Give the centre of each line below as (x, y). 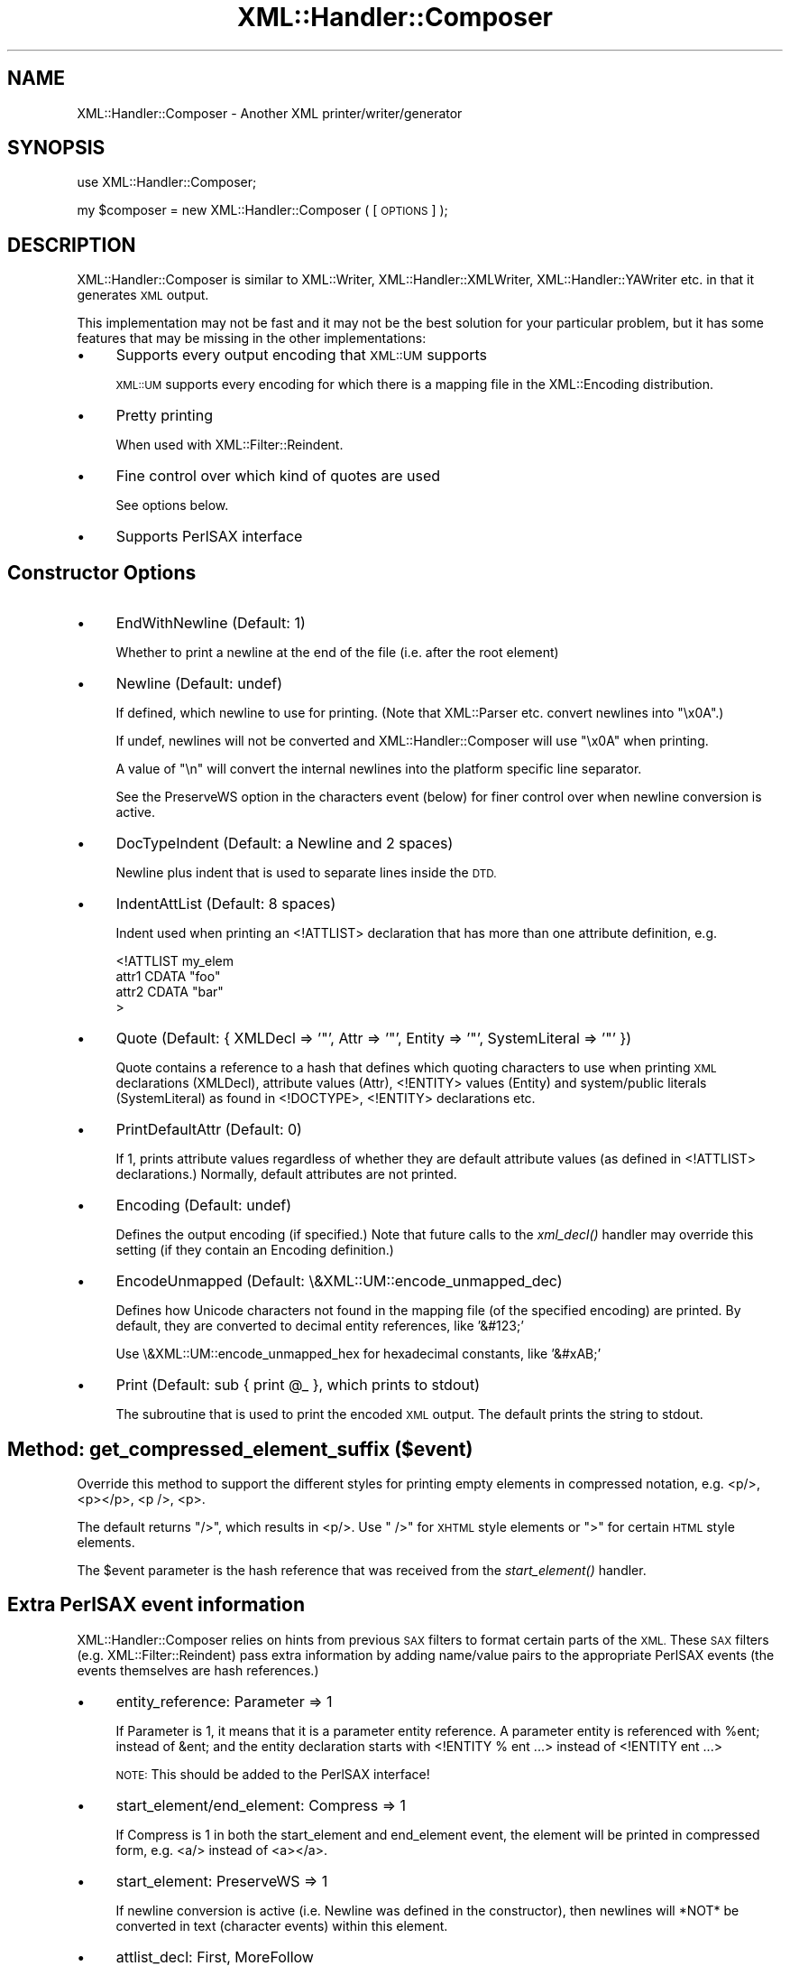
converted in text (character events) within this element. (282, 1925)
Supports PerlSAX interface (209, 537)
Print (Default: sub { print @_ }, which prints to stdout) (298, 1385)
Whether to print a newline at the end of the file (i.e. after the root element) (337, 653)
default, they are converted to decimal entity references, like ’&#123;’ (320, 1326)
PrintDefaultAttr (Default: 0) (209, 1130)
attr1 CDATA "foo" (168, 977)
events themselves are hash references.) (198, 1670)
